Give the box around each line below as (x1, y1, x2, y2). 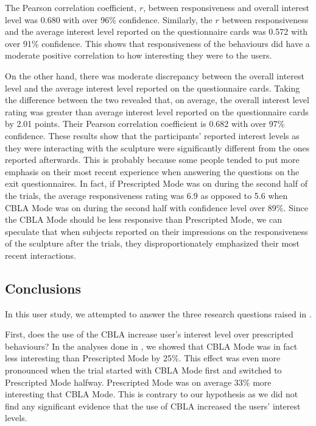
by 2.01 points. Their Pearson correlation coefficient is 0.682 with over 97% (5, 117, 285, 130)
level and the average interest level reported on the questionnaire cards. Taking (5, 81, 300, 94)
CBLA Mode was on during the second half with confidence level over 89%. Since (5, 201, 308, 214)
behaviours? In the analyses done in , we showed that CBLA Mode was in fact (5, 339, 298, 352)
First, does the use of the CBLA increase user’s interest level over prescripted (5, 328, 293, 341)
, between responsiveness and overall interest (143, 1, 309, 13)
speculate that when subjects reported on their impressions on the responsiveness (5, 225, 308, 237)
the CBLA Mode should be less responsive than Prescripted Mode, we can (5, 213, 282, 226)
